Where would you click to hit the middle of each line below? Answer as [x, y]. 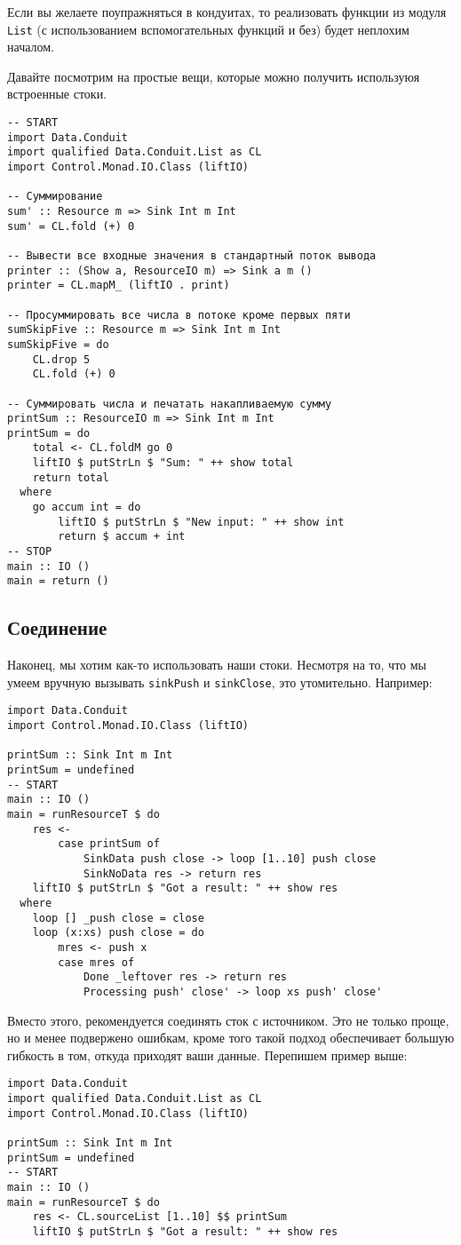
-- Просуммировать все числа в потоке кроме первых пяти [179, 315]
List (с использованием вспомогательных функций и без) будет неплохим [208, 29]
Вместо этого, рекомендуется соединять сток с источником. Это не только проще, [228, 1020]
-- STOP [30, 552]
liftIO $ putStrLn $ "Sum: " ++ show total [163, 463]
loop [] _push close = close [118, 918]
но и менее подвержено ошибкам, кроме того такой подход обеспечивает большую [231, 1038]
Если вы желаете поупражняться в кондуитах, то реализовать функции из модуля [227, 12]
